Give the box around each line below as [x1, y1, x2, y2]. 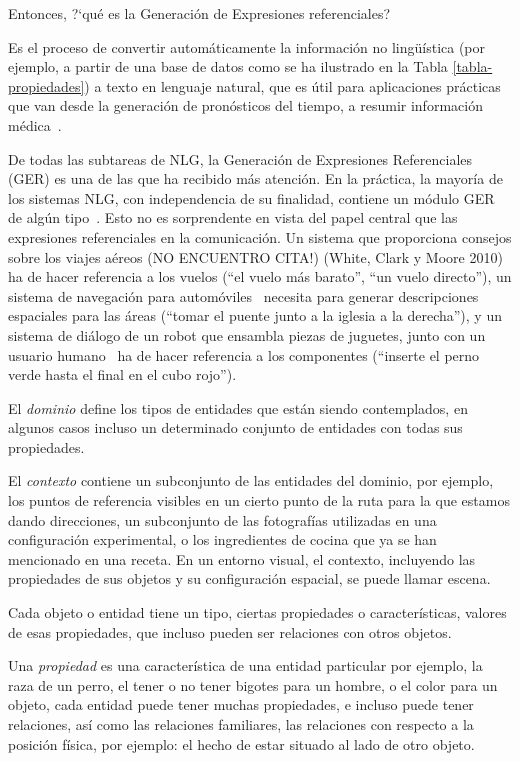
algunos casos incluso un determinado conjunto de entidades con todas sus [8, 417, 463, 438]
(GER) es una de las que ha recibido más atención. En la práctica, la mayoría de [8, 168, 503, 189]
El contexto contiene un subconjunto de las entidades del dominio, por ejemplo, [8, 470, 494, 491]
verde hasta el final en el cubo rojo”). [8, 364, 237, 385]
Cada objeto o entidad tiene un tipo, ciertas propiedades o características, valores [8, 602, 507, 623]
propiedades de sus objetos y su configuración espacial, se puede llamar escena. [8, 568, 491, 589]
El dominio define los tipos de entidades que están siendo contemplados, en [8, 397, 468, 418]
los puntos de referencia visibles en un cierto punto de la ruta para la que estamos [8, 490, 510, 511]
